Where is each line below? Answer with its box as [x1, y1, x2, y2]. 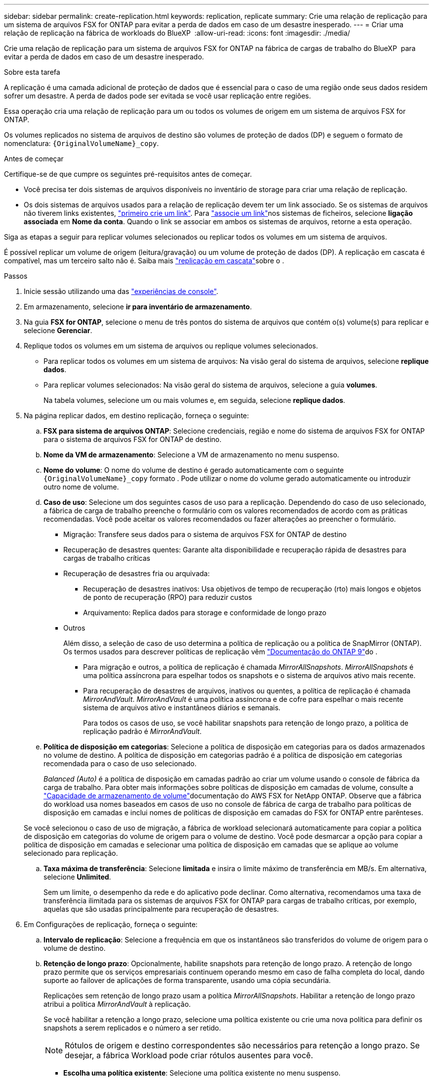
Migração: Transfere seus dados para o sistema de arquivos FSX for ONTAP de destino [63, 530, 347, 539]
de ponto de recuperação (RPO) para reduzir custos [83, 593, 252, 601]
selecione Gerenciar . [24, 326, 92, 335]
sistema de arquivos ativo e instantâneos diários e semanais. [83, 703, 281, 712]
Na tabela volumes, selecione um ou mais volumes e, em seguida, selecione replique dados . [43, 396, 346, 404]
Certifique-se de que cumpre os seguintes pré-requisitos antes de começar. [4, 170, 252, 178]
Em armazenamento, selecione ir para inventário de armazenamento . [24, 302, 252, 311]
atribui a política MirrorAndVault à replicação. [43, 1000, 191, 1008]
